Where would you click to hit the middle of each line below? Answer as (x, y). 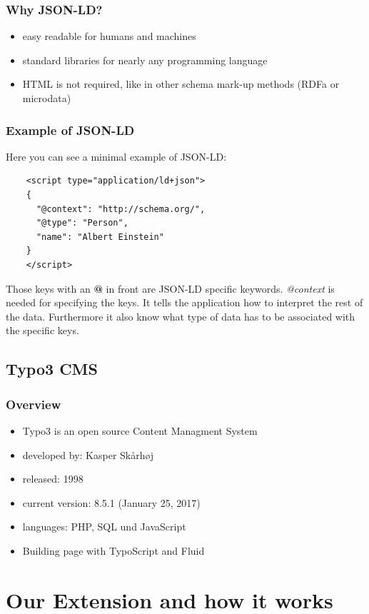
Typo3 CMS (52, 369)
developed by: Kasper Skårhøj (88, 454)
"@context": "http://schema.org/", (121, 209)
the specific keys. (42, 330)
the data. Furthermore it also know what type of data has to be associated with (181, 316)
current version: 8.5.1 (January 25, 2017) (111, 502)
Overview (34, 404)
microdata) (47, 98)
